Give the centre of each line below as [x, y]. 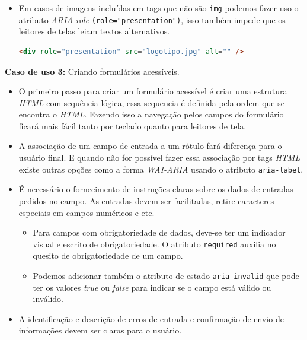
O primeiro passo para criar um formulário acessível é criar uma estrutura [153, 91]
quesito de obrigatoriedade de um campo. [108, 255]
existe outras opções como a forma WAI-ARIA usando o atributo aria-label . [161, 169]
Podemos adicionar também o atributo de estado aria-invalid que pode [166, 275]
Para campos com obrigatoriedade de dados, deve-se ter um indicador [159, 232]
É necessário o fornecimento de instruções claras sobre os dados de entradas [156, 189]
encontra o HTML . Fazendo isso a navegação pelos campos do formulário [151, 114]
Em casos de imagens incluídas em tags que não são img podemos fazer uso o [159, 8]
